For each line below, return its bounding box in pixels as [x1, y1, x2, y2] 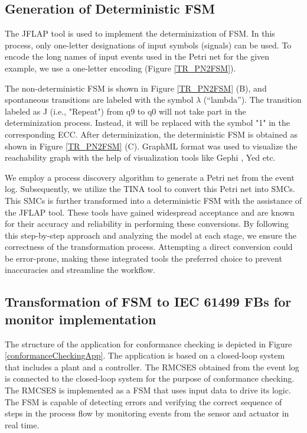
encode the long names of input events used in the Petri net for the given [5, 50, 270, 63]
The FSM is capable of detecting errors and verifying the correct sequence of [5, 395, 282, 408]
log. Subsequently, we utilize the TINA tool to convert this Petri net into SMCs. [5, 183, 295, 195]
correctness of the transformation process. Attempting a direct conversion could [5, 240, 293, 253]
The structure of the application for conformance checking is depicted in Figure [5, 337, 292, 350]
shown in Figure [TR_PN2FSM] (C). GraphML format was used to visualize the [5, 139, 298, 152]
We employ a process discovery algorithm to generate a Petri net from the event [5, 171, 295, 183]
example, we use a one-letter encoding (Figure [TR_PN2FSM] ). [5, 61, 236, 74]
